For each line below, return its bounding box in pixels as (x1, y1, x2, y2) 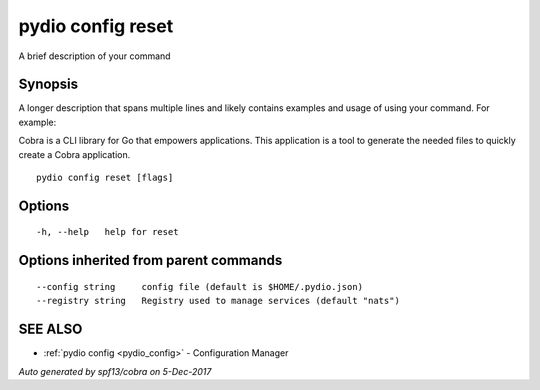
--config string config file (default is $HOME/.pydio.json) (36, 281, 364, 292)
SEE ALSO (18, 321, 83, 338)
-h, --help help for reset (36, 226, 179, 238)
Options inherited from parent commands (18, 252, 283, 269)
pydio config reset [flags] (36, 172, 174, 184)
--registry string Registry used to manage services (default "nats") (36, 295, 400, 307)
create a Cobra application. (18, 148, 131, 160)
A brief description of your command (18, 50, 171, 62)
